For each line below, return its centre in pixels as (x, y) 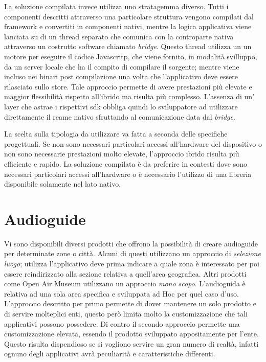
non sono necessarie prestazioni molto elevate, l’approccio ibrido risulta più (122, 154)
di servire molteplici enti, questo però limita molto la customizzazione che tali (126, 313)
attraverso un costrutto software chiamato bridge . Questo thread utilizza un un (128, 46)
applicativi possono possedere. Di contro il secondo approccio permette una (122, 323)
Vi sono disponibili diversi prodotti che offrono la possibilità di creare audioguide (131, 243)
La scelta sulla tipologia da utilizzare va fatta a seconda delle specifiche (116, 134)
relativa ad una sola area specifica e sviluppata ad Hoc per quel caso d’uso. (121, 293)
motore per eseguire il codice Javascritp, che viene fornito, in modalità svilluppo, (131, 56)
